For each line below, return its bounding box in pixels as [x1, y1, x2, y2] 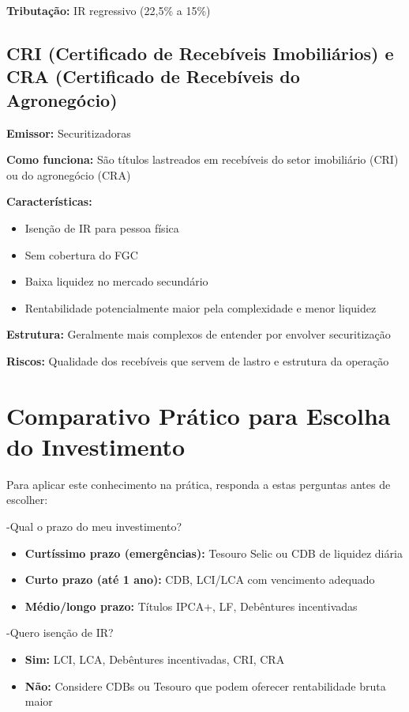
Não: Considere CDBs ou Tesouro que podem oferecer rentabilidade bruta [24, 677, 386, 694]
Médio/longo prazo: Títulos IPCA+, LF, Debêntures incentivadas [24, 597, 358, 614]
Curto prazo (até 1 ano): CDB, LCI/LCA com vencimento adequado [24, 571, 375, 588]
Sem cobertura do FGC [24, 246, 138, 263]
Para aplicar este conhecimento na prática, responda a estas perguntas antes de [6, 475, 391, 492]
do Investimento [6, 430, 186, 462]
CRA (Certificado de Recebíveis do [6, 64, 300, 89]
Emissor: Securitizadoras [6, 124, 131, 141]
